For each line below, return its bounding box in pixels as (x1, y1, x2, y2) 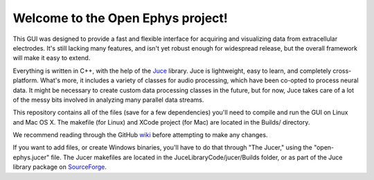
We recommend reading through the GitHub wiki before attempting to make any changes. (12, 131, 268, 139)
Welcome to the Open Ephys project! (12, 10, 229, 26)
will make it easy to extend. (12, 54, 91, 62)
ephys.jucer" (12, 153, 50, 161)
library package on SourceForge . (12, 163, 107, 171)
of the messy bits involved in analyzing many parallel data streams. (12, 96, 204, 104)
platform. (12, 76, 39, 84)
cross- (332, 66, 352, 75)
